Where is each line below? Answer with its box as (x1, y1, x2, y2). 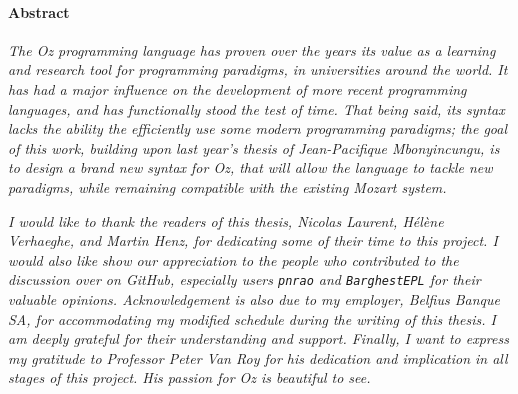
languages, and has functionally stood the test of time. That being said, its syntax (8, 98, 505, 119)
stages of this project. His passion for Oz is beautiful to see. (8, 367, 371, 388)
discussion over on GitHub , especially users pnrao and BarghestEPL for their (8, 269, 481, 290)
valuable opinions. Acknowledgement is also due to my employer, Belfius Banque (8, 288, 500, 309)
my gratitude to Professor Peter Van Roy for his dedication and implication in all (8, 347, 508, 368)
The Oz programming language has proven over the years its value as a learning (8, 39, 496, 60)
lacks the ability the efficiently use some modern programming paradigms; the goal (8, 118, 508, 139)
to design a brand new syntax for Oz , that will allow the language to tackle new (8, 157, 493, 178)
